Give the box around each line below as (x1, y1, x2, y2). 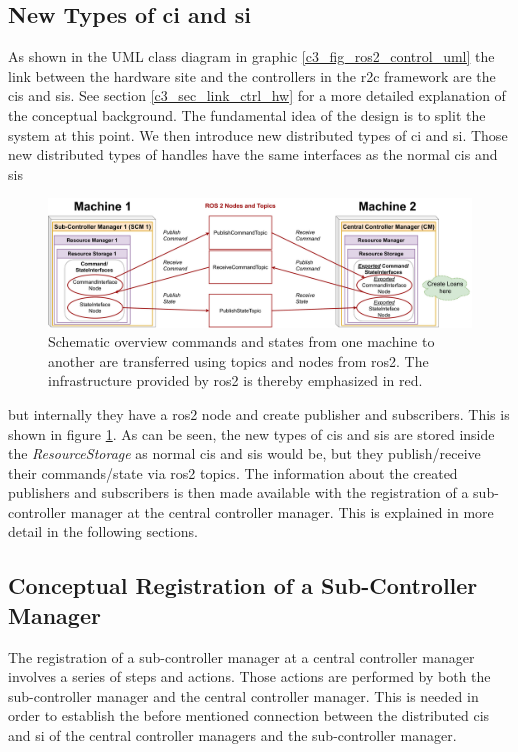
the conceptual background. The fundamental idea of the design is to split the (8, 104, 486, 125)
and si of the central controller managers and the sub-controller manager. (8, 725, 457, 746)
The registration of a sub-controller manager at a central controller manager (8, 646, 475, 667)
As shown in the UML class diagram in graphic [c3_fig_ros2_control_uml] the (8, 46, 495, 67)
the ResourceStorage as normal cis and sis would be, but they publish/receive (8, 443, 481, 464)
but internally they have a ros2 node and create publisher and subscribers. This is (8, 403, 510, 424)
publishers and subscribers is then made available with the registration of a (8, 482, 469, 503)
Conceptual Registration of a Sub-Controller (8, 570, 478, 601)
